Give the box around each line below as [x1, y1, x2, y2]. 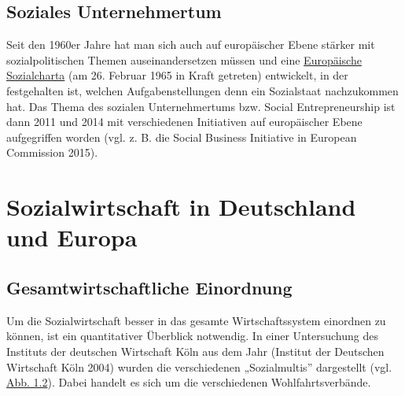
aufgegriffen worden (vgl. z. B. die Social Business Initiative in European [6, 128, 357, 145]
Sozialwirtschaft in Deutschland [6, 191, 356, 223]
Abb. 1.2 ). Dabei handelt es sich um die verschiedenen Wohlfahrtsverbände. [6, 374, 371, 390]
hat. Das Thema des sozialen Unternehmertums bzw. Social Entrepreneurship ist [6, 98, 396, 114]
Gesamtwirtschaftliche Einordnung [6, 275, 293, 299]
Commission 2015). [6, 144, 98, 161]
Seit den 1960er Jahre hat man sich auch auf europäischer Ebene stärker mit [6, 36, 375, 53]
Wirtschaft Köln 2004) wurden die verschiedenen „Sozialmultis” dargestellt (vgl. [6, 358, 392, 375]
